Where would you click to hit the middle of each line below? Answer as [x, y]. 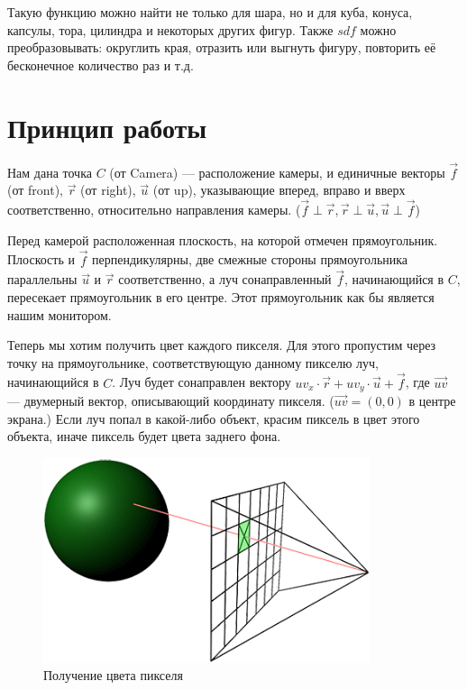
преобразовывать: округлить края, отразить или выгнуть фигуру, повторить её [222, 47]
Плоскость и [41, 259]
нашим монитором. [60, 314]
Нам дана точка [50, 172]
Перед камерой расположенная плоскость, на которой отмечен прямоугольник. [223, 239]
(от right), [108, 190]
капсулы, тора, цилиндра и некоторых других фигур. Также [170, 29]
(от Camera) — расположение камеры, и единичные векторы [277, 172]
